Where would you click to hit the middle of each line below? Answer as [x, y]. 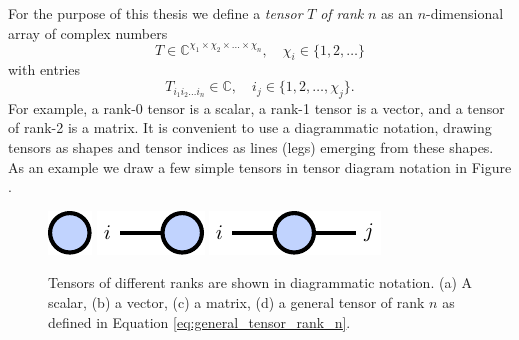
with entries [44, 69]
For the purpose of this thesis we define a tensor [155, 13]
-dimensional [465, 13]
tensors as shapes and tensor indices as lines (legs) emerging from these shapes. [251, 147]
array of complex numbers [88, 32]
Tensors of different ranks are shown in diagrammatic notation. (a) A [260, 282]
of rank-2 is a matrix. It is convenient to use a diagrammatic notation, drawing [250, 127]
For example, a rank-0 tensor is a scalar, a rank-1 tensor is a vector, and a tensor [256, 107]
